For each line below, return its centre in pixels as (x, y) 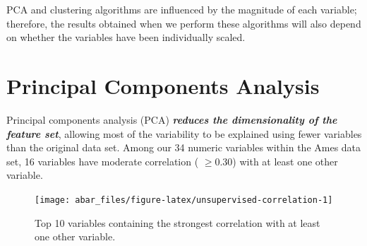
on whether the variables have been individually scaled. (126, 37)
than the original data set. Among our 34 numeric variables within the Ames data (184, 147)
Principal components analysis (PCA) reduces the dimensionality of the (172, 119)
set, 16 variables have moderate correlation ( (103, 161)
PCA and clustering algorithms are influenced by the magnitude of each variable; (182, 9)
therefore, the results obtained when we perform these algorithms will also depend (184, 23)
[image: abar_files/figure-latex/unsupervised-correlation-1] (184, 200)
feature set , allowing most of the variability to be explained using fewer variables (184, 133)
